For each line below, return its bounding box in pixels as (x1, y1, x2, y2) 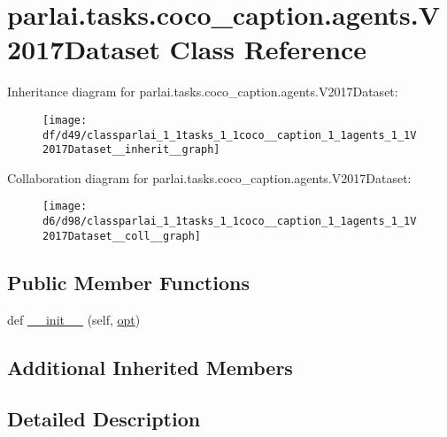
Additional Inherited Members (7, 353, 293, 380)
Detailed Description (7, 405, 201, 433)
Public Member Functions (7, 268, 250, 295)
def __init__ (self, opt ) (7, 310, 141, 328)
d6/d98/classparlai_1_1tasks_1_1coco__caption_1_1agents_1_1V (42, 215, 417, 228)
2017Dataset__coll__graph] (42, 229, 201, 242)
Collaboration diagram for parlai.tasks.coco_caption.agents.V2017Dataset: (7, 168, 412, 187)
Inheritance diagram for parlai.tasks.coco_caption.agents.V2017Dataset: (7, 82, 398, 101)
